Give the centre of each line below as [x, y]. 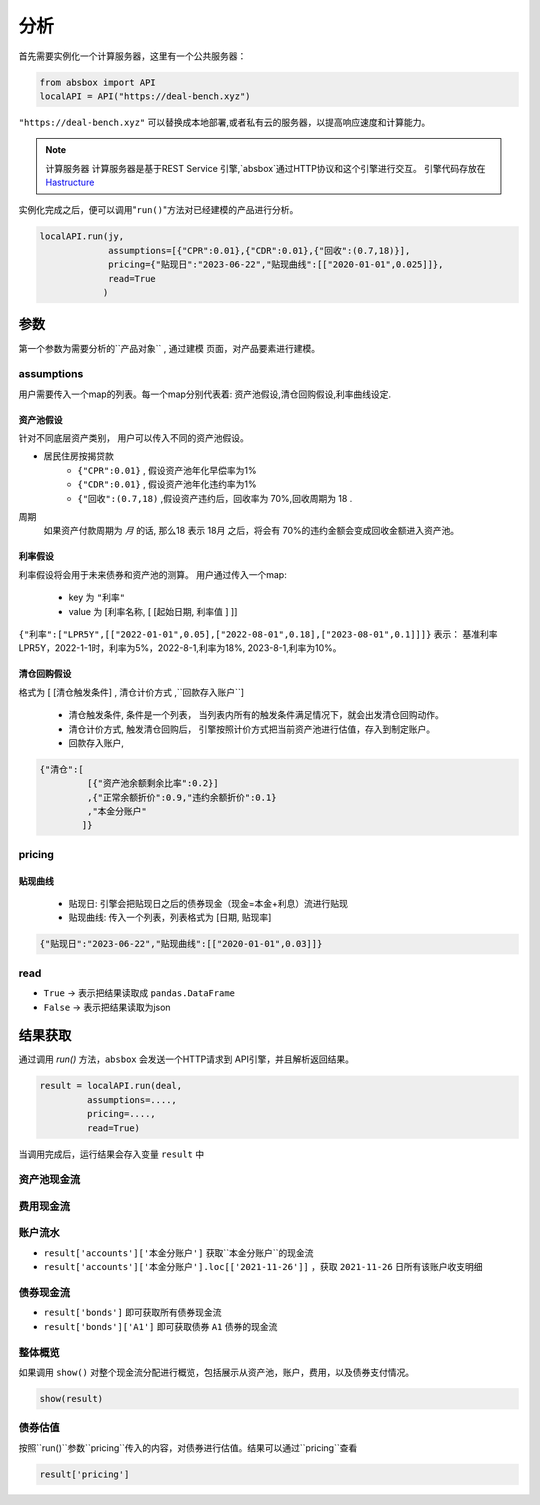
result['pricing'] [84, 1474]
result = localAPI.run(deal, [111, 1086]
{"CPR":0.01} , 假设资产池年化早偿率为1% [167, 470]
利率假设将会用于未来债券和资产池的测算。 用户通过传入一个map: [152, 574]
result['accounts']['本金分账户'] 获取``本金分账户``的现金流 [178, 1252]
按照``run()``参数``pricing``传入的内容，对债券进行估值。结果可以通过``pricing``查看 [188, 1447]
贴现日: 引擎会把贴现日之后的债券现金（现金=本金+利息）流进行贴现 [208, 903]
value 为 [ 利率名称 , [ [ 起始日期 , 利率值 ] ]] [153, 611]
